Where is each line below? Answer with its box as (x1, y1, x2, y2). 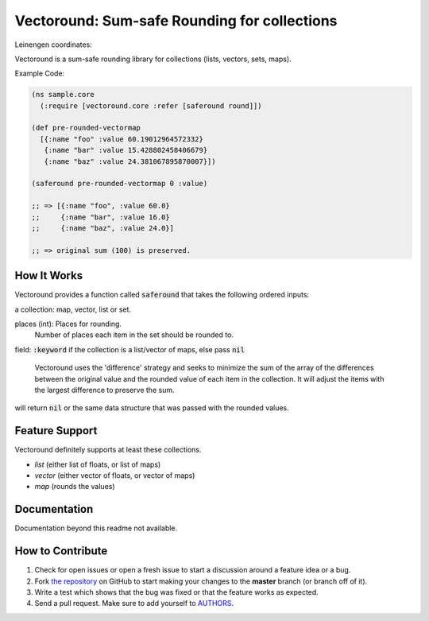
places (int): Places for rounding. (14, 319, 122, 329)
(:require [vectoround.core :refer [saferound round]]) (40, 101, 262, 111)
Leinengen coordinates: (14, 40, 93, 49)
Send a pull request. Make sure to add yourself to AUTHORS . (34, 599, 234, 608)
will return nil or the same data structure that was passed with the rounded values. (14, 403, 289, 413)
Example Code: (14, 68, 65, 79)
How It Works (14, 269, 83, 282)
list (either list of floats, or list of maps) (34, 460, 161, 469)
